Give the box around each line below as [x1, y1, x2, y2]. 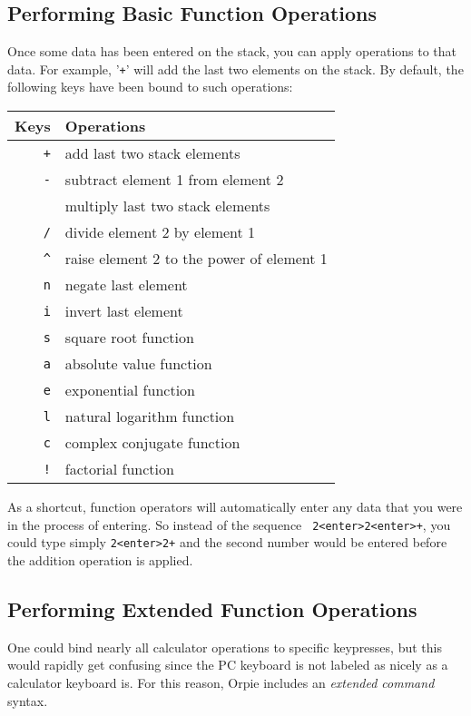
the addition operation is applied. [7, 550, 193, 569]
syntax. [7, 691, 48, 710]
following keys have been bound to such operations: [7, 77, 293, 96]
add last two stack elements [64, 142, 240, 164]
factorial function [64, 458, 174, 480]
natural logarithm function [64, 406, 235, 427]
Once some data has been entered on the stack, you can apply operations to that [7, 42, 457, 61]
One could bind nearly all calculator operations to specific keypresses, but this [7, 637, 442, 656]
